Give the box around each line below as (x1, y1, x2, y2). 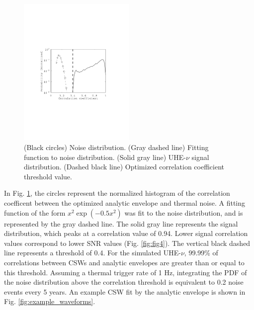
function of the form (4, 207, 66, 218)
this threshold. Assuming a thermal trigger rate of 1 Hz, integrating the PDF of (4, 267, 247, 277)
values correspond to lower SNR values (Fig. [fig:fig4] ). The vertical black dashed (4, 237, 251, 248)
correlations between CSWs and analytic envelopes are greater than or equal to (4, 257, 245, 267)
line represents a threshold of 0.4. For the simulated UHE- (4, 247, 181, 258)
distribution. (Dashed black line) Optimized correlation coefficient (24, 161, 224, 172)
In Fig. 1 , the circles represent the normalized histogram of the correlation (4, 188, 230, 198)
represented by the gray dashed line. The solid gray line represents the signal (4, 218, 238, 229)
